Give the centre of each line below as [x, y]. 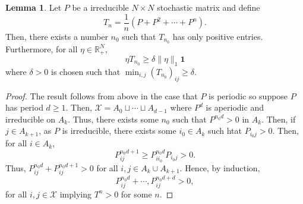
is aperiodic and [235, 107]
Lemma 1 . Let [34, 7]
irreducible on [31, 119]
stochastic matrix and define [209, 7]
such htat [225, 131]
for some [136, 194]
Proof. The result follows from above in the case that [102, 95]
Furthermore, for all [42, 48]
